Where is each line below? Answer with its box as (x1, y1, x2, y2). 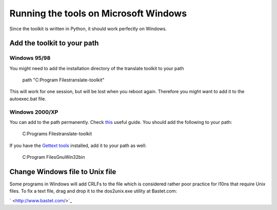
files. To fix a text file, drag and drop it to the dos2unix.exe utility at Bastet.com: (9, 188, 177, 194)
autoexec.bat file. (9, 95, 46, 102)
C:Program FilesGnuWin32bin (22, 154, 86, 160)
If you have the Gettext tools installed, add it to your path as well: (9, 142, 147, 149)
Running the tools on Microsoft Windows (9, 8, 187, 19)
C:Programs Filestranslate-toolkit (22, 131, 92, 137)
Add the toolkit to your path (9, 39, 99, 48)
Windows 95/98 (9, 54, 51, 61)
